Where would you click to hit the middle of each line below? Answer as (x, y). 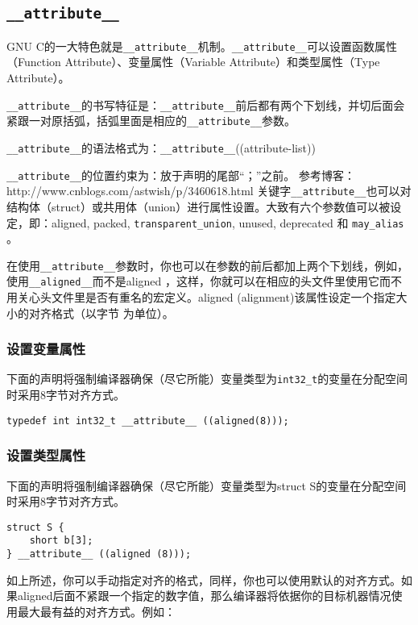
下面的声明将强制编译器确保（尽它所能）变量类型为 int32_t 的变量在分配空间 (207, 379)
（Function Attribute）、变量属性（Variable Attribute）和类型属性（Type (193, 62)
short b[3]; (61, 541)
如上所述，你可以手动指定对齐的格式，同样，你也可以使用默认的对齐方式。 (204, 579)
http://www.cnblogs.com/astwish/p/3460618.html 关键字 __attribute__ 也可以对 (209, 191)
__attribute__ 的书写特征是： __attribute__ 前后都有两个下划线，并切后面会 (206, 104)
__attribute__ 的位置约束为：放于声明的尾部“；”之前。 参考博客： (181, 175)
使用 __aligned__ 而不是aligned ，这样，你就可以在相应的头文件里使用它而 (199, 281)
